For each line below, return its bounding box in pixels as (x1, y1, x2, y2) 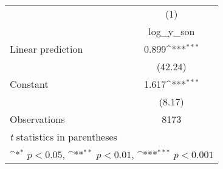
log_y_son (148, 24, 195, 38)
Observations (10, 112, 65, 126)
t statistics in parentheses (10, 130, 117, 144)
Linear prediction (10, 42, 83, 56)
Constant (10, 77, 49, 91)
